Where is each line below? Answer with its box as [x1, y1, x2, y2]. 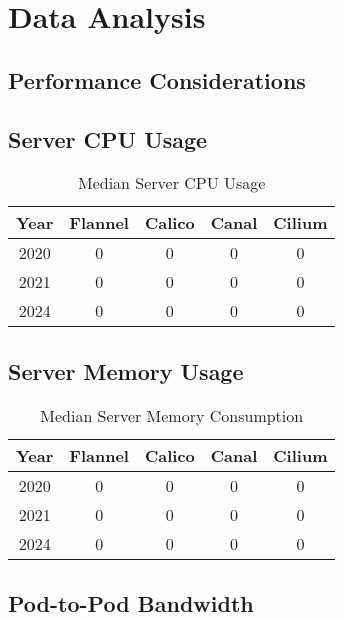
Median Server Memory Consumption [40, 403, 304, 427]
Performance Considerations [8, 64, 306, 95]
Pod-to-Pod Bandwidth [8, 587, 254, 618]
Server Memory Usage [8, 355, 244, 386]
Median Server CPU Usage [77, 171, 266, 195]
